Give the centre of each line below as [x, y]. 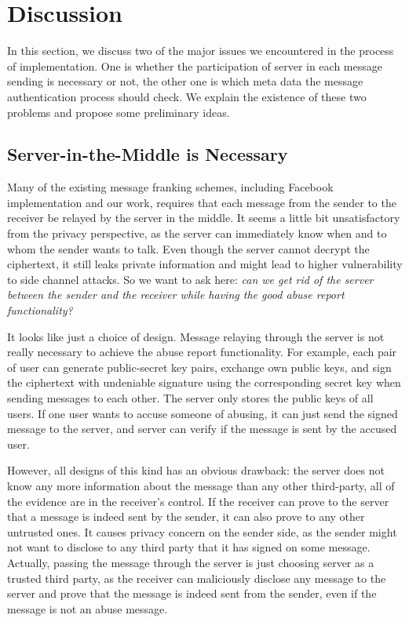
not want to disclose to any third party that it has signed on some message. [189, 547]
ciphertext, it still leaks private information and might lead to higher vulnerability [205, 264]
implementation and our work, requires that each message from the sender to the [202, 202]
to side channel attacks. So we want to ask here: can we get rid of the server [190, 279]
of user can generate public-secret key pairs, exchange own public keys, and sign [199, 367]
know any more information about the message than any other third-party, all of [201, 485]
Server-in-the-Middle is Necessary [148, 154]
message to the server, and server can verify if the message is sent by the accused [202, 429]
